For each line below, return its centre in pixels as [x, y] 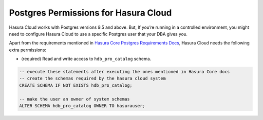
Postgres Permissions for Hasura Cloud [90, 13]
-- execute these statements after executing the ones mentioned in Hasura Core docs [124, 72]
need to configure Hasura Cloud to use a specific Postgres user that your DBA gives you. [98, 34]
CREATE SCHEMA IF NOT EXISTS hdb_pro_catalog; [76, 85]
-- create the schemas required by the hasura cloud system [93, 79]
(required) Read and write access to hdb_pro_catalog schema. [86, 59]
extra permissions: [28, 50]
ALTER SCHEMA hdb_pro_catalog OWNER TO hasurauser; [82, 106]
